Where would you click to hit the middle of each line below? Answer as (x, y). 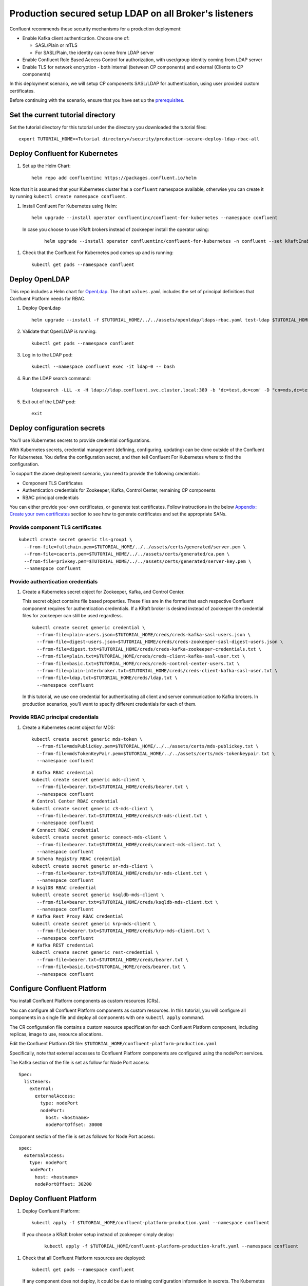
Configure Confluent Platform (58, 988)
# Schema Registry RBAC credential (76, 859)
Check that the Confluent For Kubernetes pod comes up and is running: (98, 253)
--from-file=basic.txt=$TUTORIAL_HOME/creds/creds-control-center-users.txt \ (138, 663)
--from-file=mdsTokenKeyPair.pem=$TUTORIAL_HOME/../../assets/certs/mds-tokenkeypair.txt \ (156, 753)
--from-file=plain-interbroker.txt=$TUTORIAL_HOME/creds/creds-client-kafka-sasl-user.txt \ (157, 671)
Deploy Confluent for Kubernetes (64, 154)
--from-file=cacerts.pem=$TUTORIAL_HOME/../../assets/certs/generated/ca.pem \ (127, 554)
